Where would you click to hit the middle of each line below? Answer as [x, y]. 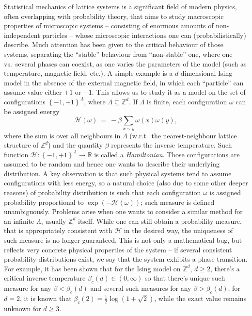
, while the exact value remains [200, 298]
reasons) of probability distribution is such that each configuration [102, 192]
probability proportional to [44, 202]
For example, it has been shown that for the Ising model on [92, 268]
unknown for [23, 308]
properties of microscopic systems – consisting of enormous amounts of [109, 25]
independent [22, 35]
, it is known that [46, 298]
